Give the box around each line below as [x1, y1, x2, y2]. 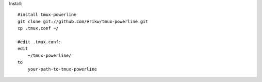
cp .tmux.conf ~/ [17, 26, 59, 31]
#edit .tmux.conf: [17, 39, 62, 45]
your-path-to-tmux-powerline [27, 66, 97, 72]
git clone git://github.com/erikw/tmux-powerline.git [17, 18, 148, 24]
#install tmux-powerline [17, 12, 77, 17]
